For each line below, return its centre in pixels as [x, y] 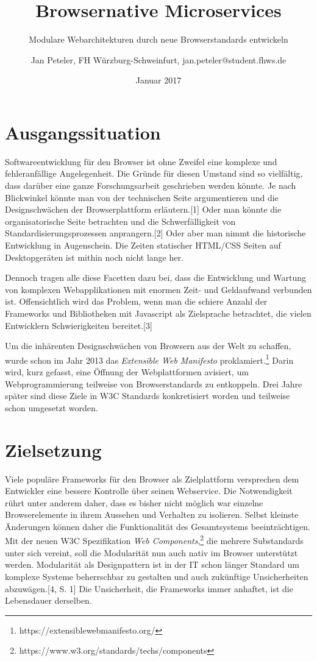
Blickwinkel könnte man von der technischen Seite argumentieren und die [142, 197]
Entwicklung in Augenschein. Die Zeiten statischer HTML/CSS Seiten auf [143, 245]
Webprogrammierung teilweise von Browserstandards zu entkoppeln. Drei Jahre [154, 384]
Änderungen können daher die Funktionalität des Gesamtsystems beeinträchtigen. [158, 526]
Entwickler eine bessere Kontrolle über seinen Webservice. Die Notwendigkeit [149, 491]
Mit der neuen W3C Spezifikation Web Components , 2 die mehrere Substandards [154, 540]
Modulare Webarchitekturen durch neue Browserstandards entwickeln [158, 39]
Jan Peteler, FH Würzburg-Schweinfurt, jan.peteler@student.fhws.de [158, 59]
